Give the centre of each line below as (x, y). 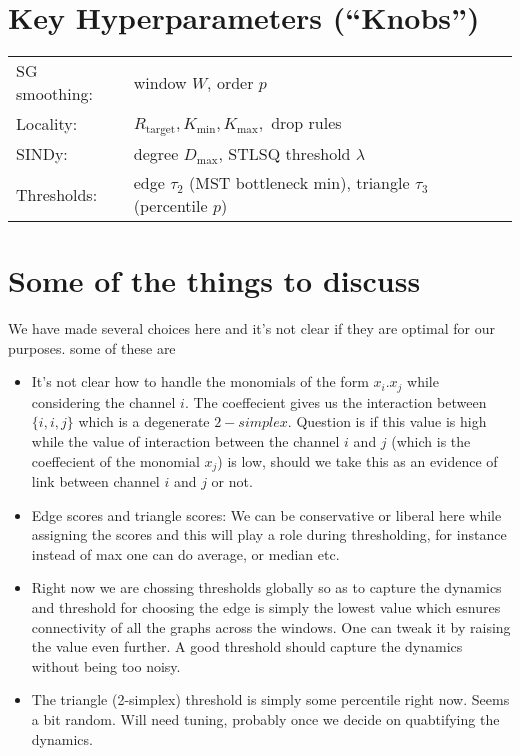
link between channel (95, 481)
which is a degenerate (144, 421)
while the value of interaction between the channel (185, 441)
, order (230, 82)
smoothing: (54, 94)
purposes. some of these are (92, 347)
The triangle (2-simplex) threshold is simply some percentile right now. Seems (270, 699)
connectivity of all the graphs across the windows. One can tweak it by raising (271, 626)
